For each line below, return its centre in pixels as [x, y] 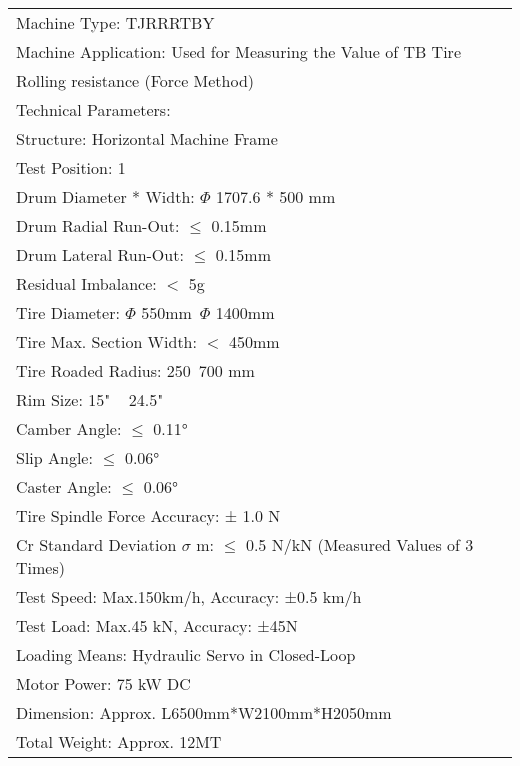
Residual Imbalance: [86, 283]
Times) [40, 567]
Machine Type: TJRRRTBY [115, 22]
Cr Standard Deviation [96, 544]
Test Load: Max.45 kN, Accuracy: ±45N [157, 625]
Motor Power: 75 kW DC [103, 683]
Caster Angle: [64, 486]
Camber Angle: [69, 428]
